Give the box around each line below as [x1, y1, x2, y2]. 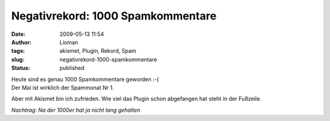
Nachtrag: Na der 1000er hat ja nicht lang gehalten [11, 106, 141, 114]
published [59, 64, 85, 72]
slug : [11, 55, 24, 63]
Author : [11, 38, 32, 46]
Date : [11, 30, 26, 38]
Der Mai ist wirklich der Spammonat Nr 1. [11, 84, 114, 91]
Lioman [59, 38, 79, 46]
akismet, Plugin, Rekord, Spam [59, 47, 137, 55]
